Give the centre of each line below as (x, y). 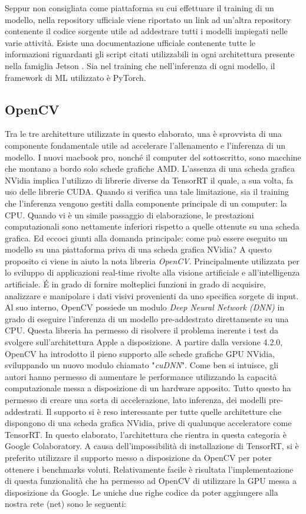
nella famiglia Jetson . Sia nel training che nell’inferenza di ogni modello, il (140, 65)
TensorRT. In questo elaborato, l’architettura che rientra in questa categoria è (146, 434)
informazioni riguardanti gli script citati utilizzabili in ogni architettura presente (150, 54)
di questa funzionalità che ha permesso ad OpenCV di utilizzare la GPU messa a (151, 481)
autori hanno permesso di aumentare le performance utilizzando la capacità (141, 376)
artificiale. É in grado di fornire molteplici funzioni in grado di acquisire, (135, 284)
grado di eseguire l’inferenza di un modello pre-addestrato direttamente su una (147, 318)
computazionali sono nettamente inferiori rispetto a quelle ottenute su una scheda (152, 226)
